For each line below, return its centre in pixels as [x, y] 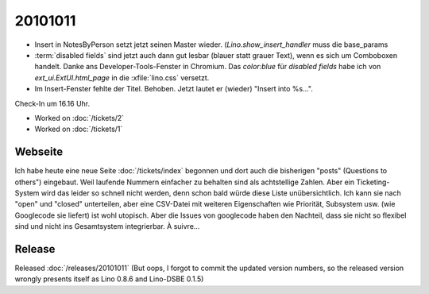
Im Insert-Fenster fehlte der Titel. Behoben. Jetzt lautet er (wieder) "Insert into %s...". [174, 89]
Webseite [39, 152]
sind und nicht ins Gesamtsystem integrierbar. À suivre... [107, 226]
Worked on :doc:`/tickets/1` [79, 129]
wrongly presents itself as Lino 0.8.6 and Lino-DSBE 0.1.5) [109, 279]
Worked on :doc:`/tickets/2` [79, 118]
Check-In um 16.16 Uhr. [52, 103]
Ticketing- [373, 182]
